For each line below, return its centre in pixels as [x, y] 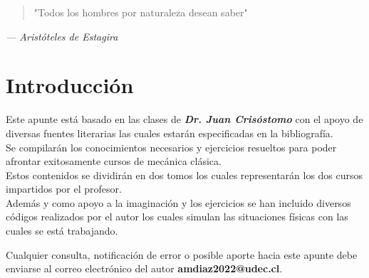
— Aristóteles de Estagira [62, 36]
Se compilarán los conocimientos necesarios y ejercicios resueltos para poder [171, 147]
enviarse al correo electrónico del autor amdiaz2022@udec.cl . [144, 268]
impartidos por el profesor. [64, 189]
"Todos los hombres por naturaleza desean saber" [141, 12]
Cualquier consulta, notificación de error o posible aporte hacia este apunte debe [182, 254]
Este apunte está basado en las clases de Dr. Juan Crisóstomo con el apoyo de [184, 119]
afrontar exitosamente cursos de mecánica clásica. [114, 161]
